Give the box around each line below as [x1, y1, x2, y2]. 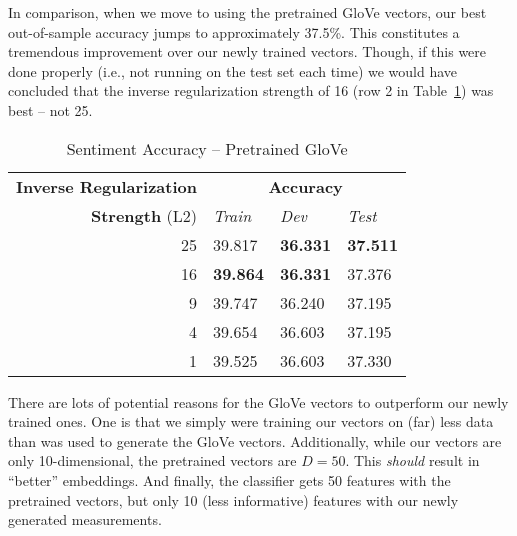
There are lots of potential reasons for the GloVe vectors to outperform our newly [8, 391, 509, 412]
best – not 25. [8, 99, 93, 120]
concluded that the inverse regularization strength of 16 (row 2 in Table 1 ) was [8, 80, 494, 101]
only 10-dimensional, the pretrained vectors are [8, 450, 297, 471]
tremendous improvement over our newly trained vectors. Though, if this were [8, 41, 487, 62]
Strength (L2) [90, 203, 197, 227]
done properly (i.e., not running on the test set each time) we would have [8, 60, 458, 81]
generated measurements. [8, 509, 162, 530]
